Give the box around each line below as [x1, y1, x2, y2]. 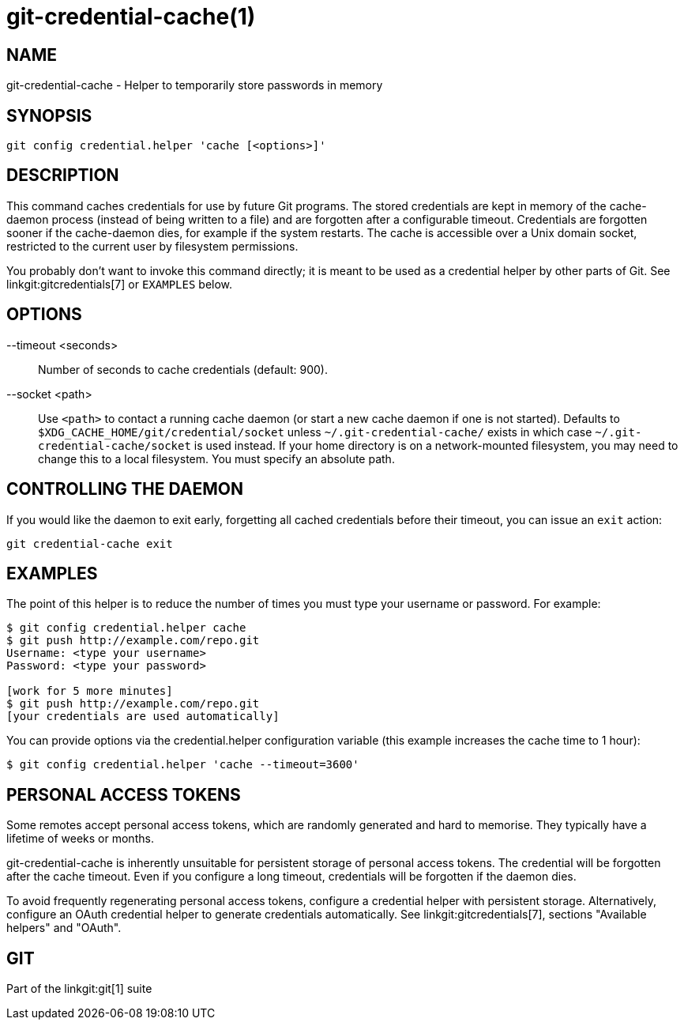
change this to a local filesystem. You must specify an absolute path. [38, 451, 395, 466]
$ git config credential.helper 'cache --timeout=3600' [6, 758, 359, 771]
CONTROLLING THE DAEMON [6, 479, 243, 500]
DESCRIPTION [6, 165, 119, 186]
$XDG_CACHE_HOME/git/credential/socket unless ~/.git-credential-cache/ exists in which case [38, 424, 592, 439]
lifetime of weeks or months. [6, 832, 154, 846]
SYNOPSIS [6, 105, 92, 126]
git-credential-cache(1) [6, 3, 256, 30]
